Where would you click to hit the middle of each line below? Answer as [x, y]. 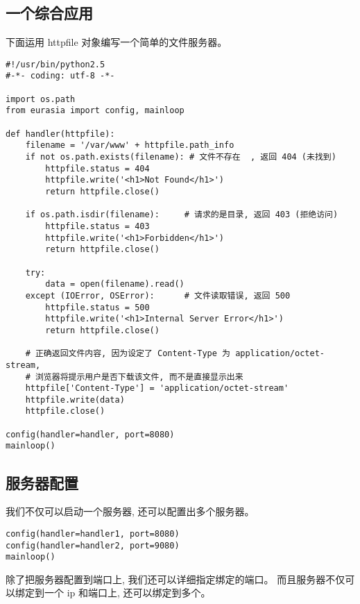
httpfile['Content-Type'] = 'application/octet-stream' [157, 388]
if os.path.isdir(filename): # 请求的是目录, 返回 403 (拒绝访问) [182, 215]
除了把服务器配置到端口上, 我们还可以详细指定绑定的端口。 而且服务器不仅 [175, 579]
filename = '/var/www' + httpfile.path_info [130, 145]
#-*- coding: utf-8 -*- [60, 76]
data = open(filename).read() [115, 284]
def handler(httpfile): [60, 134]
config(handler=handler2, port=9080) [93, 545]
